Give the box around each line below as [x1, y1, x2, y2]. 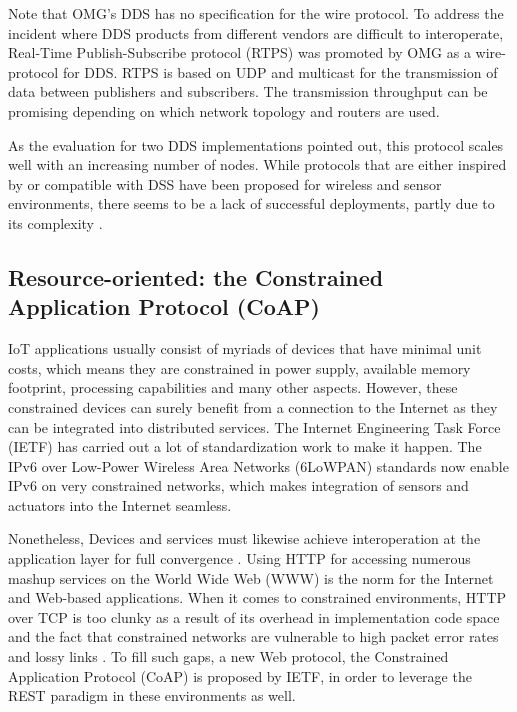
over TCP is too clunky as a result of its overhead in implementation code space [8, 606, 500, 627]
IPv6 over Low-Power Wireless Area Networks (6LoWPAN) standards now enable [8, 455, 509, 476]
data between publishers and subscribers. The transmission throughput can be [8, 81, 488, 102]
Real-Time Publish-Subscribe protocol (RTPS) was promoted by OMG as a [8, 42, 471, 63]
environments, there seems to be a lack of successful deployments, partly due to [8, 193, 495, 214]
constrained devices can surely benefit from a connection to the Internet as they [8, 396, 498, 417]
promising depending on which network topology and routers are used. [8, 100, 440, 121]
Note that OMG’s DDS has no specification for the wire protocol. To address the [8, 3, 504, 23]
